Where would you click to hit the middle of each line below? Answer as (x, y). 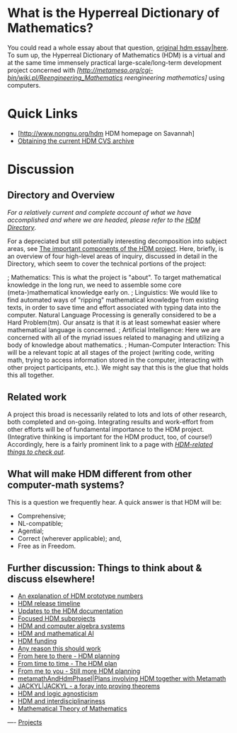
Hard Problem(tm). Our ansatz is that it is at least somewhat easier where (114, 322)
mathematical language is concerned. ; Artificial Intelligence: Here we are (114, 329)
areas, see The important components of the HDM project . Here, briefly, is (116, 248)
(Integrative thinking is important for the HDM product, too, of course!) (110, 437)
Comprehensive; (41, 516)
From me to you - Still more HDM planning (79, 671)
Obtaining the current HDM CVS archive (76, 141)
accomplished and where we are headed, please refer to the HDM (104, 220)
